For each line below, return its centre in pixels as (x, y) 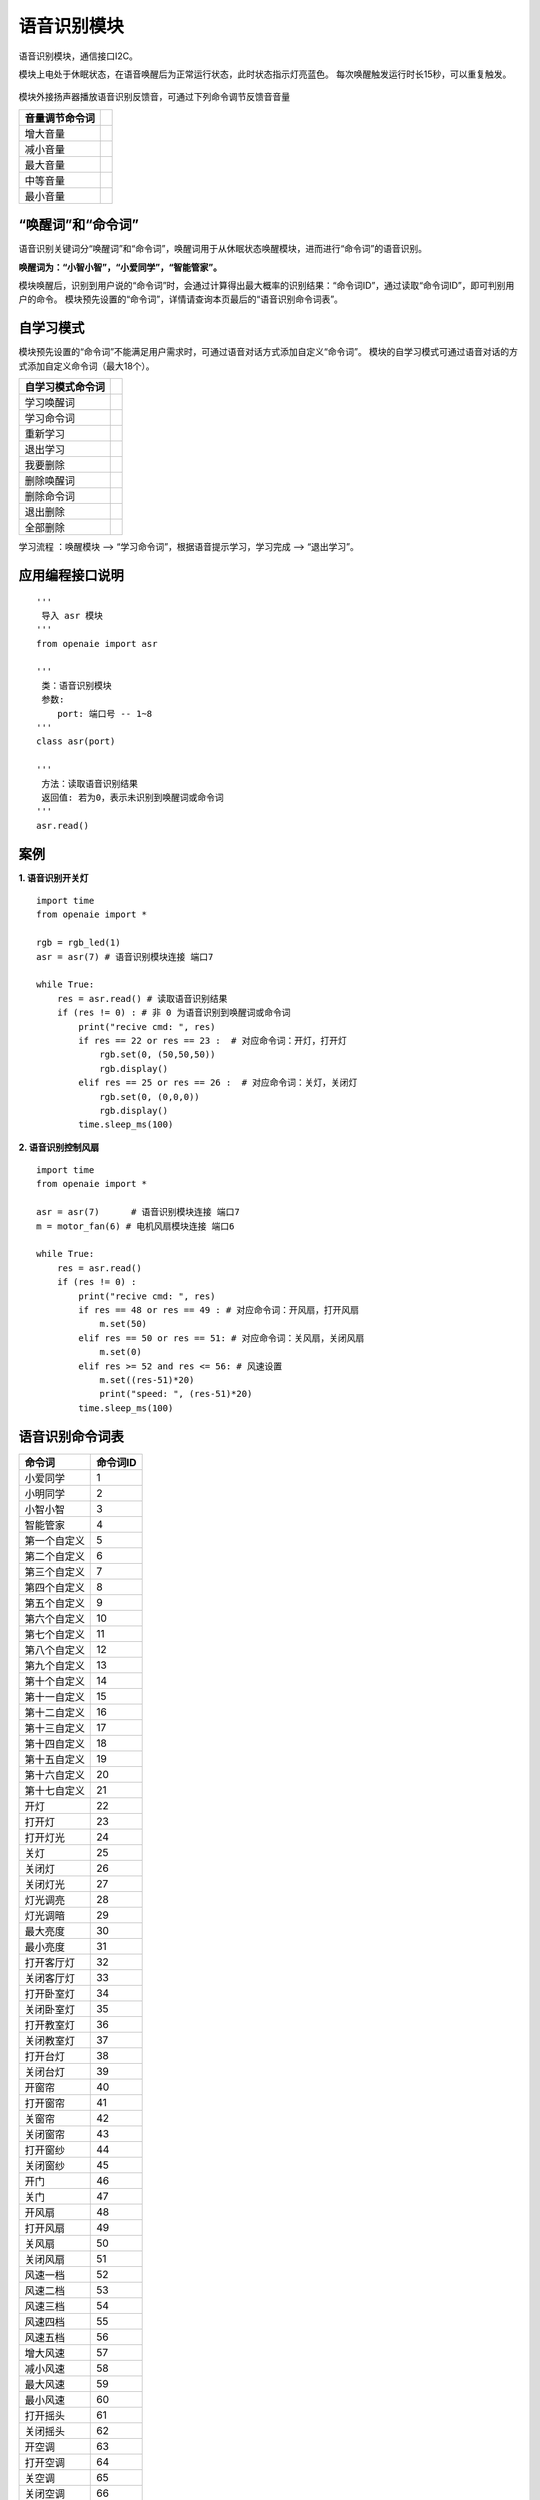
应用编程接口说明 (71, 575)
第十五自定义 (54, 1759)
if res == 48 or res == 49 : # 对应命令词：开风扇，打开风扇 (219, 1309)
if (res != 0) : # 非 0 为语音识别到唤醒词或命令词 (173, 1013)
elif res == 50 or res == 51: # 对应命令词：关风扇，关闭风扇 (221, 1338)
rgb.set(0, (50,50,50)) (157, 1054)
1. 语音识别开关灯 (53, 877)
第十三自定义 (54, 1728)
